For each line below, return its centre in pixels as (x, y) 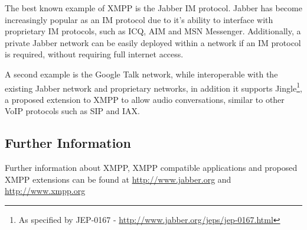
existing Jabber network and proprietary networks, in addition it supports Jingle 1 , (153, 87)
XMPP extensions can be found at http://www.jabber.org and (118, 179)
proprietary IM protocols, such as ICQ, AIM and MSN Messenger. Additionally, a (153, 31)
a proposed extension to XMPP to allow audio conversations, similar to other (145, 99)
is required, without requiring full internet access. (94, 54)
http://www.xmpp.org (45, 191)
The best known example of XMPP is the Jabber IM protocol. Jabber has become (153, 8)
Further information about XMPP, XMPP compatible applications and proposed (151, 168)
